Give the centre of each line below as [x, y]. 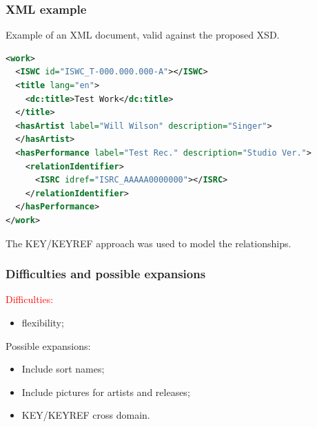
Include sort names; [63, 369]
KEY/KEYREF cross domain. [86, 415]
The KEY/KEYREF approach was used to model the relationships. [149, 243]
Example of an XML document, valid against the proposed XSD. [143, 35]
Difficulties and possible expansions [106, 274]
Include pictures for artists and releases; [106, 392]
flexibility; [43, 322]
